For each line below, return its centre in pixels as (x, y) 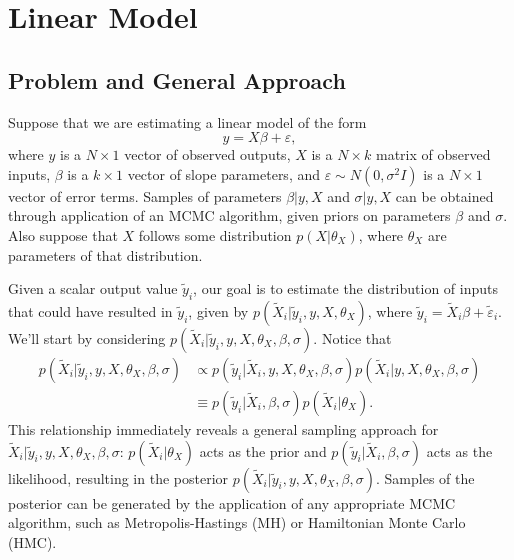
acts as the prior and (263, 450)
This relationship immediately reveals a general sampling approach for (223, 429)
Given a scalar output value (93, 288)
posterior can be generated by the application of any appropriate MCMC (232, 502)
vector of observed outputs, (207, 154)
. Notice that (352, 337)
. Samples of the (425, 477)
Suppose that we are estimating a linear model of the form (187, 121)
